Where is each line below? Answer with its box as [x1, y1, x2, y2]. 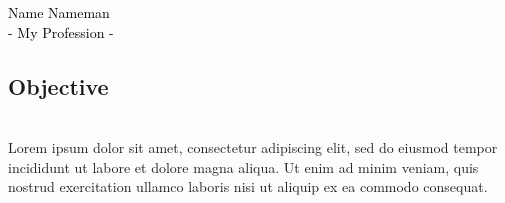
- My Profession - [8, 21, 114, 42]
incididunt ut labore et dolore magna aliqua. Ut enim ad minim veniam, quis [8, 156, 479, 177]
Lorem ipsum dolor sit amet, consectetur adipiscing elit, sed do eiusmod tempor [8, 136, 498, 157]
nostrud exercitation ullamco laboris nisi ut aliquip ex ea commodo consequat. [8, 176, 488, 197]
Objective [8, 70, 109, 101]
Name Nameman [8, 2, 110, 22]
